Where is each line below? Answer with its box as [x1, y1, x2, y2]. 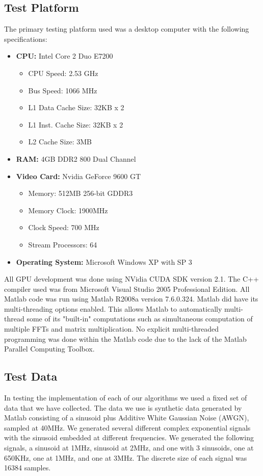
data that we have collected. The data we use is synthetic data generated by [4, 402, 242, 413]
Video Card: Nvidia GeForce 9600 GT [16, 170, 141, 181]
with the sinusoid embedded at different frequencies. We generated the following [4, 432, 254, 443]
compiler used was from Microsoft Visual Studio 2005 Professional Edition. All [4, 283, 250, 294]
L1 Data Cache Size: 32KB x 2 [28, 102, 124, 113]
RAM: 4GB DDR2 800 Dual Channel [16, 153, 136, 164]
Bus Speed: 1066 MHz [28, 85, 97, 95]
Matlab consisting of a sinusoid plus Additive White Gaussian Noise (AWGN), [4, 412, 249, 423]
